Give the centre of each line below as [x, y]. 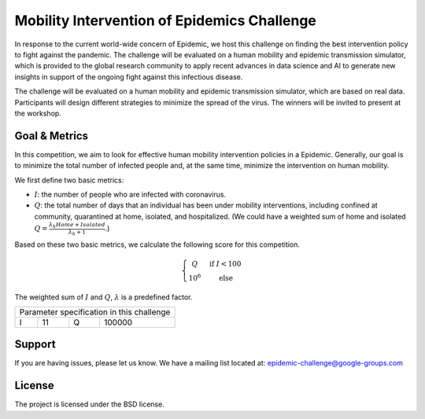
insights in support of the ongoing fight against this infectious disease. [129, 77]
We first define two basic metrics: [69, 180]
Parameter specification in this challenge [95, 312]
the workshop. [38, 113]
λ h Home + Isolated [77, 225]
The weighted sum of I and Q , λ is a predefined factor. [103, 297]
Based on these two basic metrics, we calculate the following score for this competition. [157, 244]
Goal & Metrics [51, 136]
